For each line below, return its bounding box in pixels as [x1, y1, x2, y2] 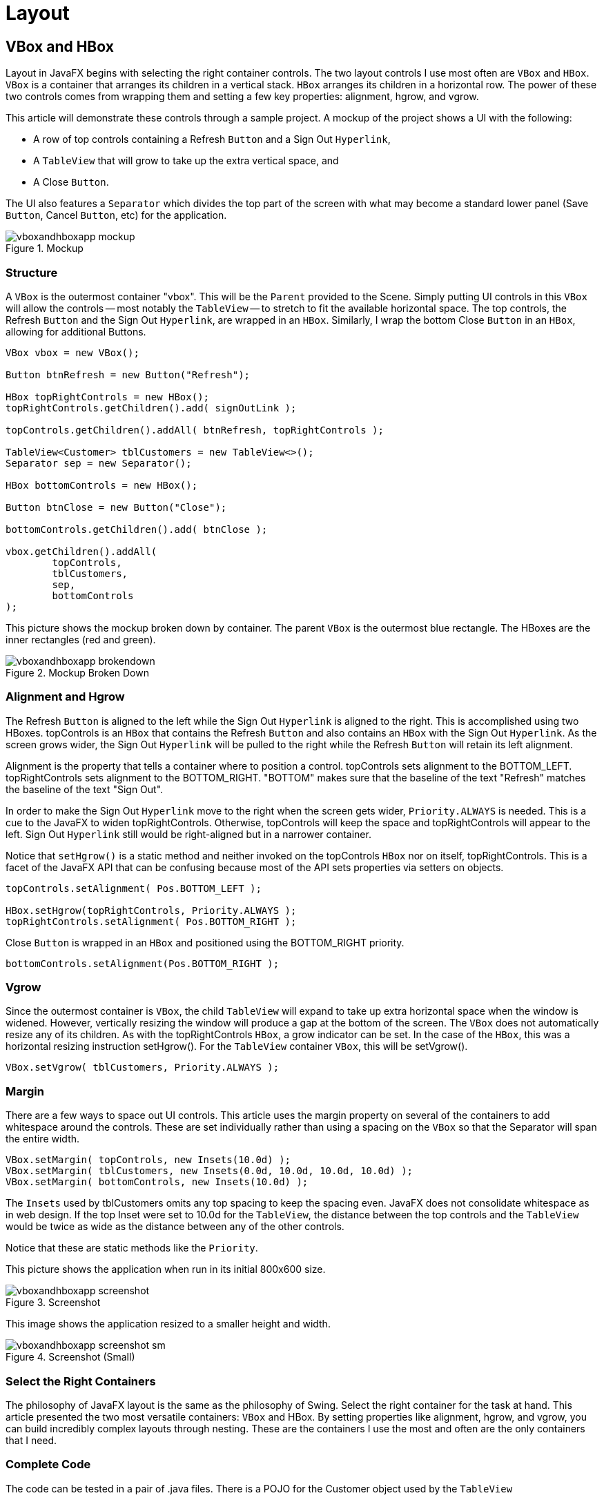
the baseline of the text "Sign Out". [6, 783, 164, 795]
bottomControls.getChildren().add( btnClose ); [6, 523, 268, 535]
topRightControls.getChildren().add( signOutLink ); [6, 402, 297, 413]
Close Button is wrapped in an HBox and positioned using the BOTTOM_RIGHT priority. [6, 936, 405, 948]
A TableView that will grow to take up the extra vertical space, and [33, 155, 339, 167]
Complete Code [6, 1457, 91, 1472]
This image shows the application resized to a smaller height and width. [6, 1318, 331, 1330]
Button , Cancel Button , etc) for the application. [6, 209, 227, 222]
